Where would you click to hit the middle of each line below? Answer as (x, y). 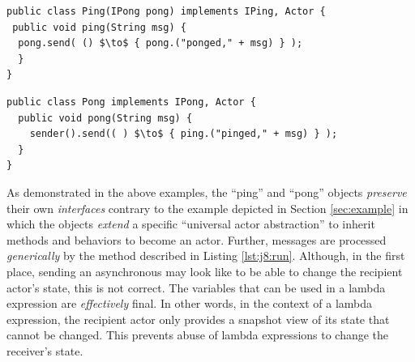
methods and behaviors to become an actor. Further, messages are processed (197, 239)
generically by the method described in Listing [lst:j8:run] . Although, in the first (206, 256)
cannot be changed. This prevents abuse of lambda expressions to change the (198, 335)
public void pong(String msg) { (105, 118)
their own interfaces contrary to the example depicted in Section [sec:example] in (207, 208)
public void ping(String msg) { (99, 27)
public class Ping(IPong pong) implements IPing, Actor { (166, 11)
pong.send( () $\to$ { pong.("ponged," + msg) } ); (160, 43)
